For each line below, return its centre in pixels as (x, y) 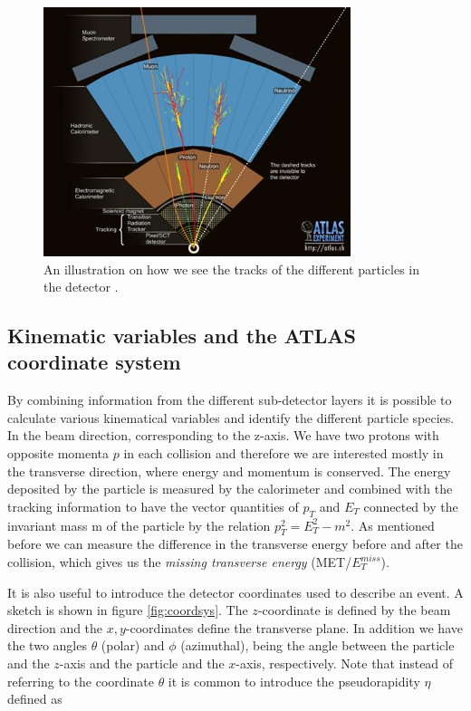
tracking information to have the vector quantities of (153, 506)
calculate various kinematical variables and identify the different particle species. (231, 417)
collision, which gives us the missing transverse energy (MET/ (180, 562)
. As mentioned (393, 525)
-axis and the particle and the (142, 663)
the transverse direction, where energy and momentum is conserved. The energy (229, 471)
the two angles (47, 645)
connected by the (411, 506)
